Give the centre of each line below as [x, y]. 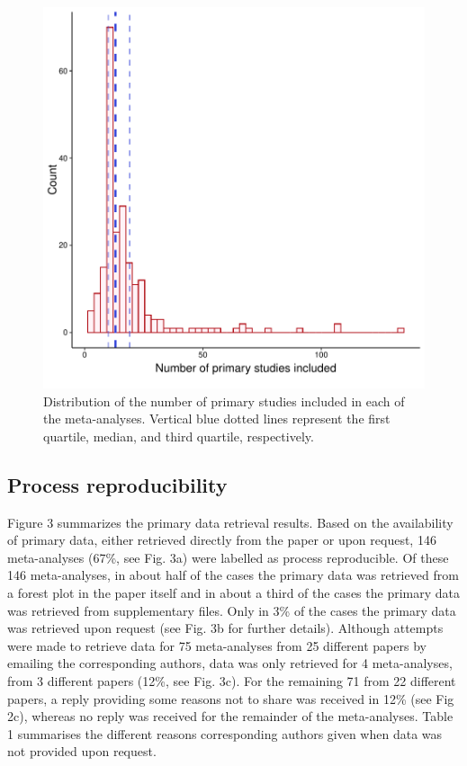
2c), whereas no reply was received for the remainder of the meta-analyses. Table [230, 716]
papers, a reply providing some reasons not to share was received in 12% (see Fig [231, 698]
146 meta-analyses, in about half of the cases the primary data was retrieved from [233, 575]
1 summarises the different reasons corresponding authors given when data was [225, 733]
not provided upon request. [82, 751]
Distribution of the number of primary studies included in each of [224, 401]
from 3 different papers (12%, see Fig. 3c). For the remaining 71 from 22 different [232, 680]
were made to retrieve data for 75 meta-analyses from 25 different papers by [217, 645]
